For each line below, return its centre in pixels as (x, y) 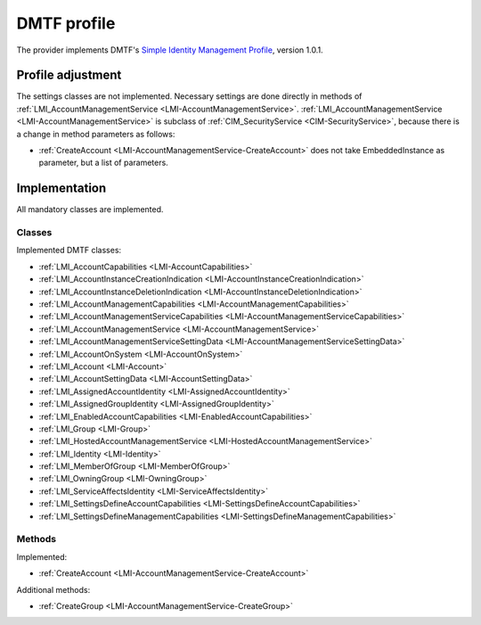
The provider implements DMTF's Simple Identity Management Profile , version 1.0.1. (170, 50)
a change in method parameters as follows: (96, 134)
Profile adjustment (69, 75)
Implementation (61, 189)
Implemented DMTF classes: (69, 251)
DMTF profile (66, 23)
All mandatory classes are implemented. (90, 210)
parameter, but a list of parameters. (103, 163)
